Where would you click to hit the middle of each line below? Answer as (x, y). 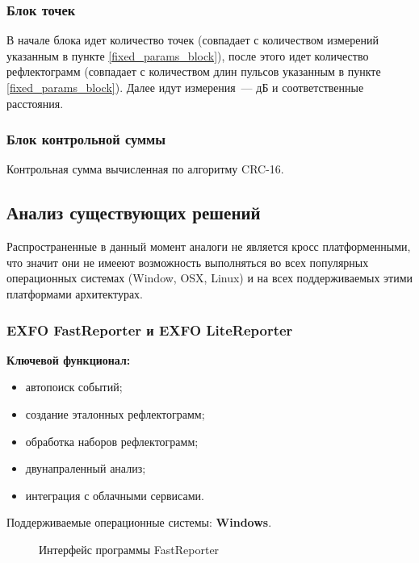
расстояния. (35, 103)
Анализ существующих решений (134, 213)
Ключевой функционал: (69, 359)
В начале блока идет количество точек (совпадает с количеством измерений (193, 40)
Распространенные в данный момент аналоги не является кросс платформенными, (209, 246)
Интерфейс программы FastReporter (129, 549)
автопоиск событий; (74, 387)
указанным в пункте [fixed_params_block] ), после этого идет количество (188, 55)
